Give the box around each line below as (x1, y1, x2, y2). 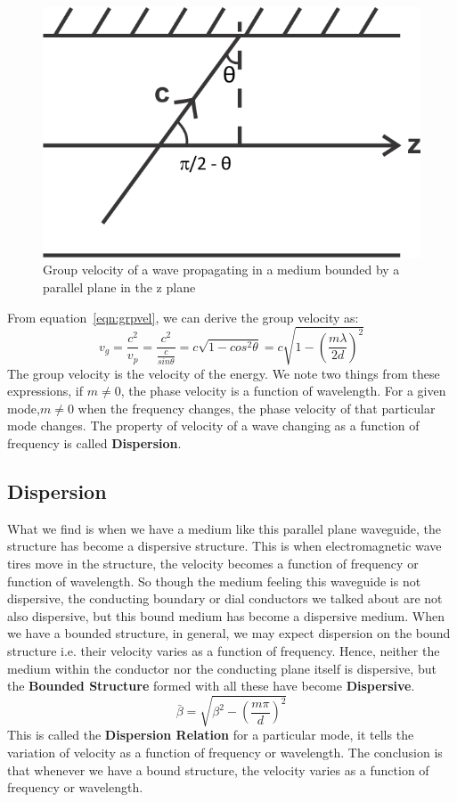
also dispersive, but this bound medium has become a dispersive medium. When (7, 606, 445, 625)
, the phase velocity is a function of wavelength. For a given (120, 381, 446, 400)
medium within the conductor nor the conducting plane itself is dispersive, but (7, 659, 437, 677)
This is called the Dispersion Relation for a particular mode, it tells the (7, 725, 414, 744)
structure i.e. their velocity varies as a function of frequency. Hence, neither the (7, 642, 440, 660)
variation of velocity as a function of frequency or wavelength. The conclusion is (7, 742, 443, 761)
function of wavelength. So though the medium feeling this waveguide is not (7, 571, 421, 590)
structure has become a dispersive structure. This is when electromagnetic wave (7, 536, 442, 555)
